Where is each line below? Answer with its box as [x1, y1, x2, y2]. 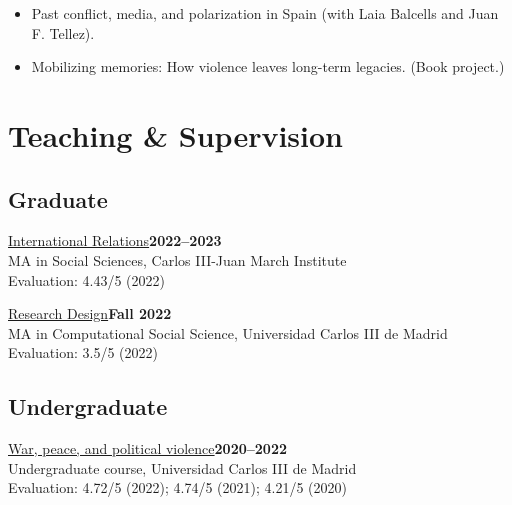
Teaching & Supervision [8, 114, 343, 155]
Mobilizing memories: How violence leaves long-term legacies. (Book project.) [31, 56, 505, 77]
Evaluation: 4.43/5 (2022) [8, 269, 165, 290]
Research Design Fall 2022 [8, 303, 172, 324]
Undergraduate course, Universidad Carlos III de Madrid [8, 457, 357, 478]
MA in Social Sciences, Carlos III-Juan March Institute [8, 249, 347, 270]
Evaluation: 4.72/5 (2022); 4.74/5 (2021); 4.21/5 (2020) [8, 477, 347, 498]
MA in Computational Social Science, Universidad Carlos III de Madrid [8, 322, 448, 343]
